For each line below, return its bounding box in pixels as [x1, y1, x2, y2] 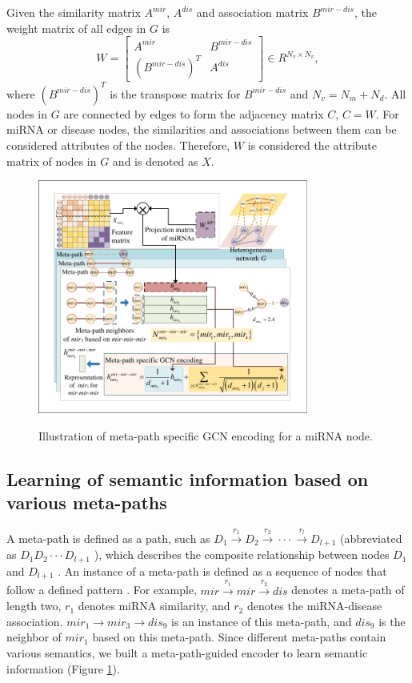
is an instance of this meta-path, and [171, 613, 352, 629]
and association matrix [196, 4, 309, 20]
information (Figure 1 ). [6, 660, 120, 677]
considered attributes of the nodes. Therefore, [6, 136, 230, 153]
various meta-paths [6, 490, 167, 514]
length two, [6, 597, 62, 614]
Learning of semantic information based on [6, 466, 369, 491]
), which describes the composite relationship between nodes [94, 546, 390, 563]
